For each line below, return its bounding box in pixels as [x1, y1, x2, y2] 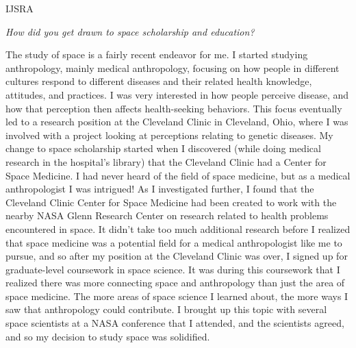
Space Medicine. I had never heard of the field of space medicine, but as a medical [5, 168, 351, 182]
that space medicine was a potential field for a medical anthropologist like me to [5, 235, 342, 249]
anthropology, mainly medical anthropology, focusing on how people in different [5, 60, 340, 75]
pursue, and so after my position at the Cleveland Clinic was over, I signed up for [5, 249, 348, 263]
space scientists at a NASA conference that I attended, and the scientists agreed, [5, 316, 344, 330]
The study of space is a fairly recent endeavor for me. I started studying [5, 47, 308, 62]
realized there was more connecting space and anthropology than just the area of [5, 275, 345, 290]
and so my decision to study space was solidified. [5, 329, 210, 343]
